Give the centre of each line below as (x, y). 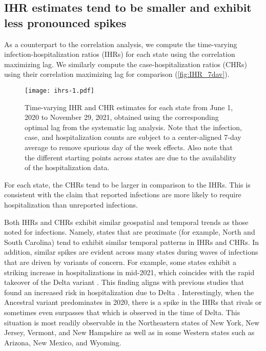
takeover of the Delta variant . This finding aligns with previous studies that (124, 282)
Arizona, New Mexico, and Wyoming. (63, 342)
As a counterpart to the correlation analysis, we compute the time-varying (121, 44)
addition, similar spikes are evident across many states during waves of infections (131, 252)
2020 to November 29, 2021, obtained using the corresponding (122, 117)
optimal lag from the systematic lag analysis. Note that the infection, (133, 127)
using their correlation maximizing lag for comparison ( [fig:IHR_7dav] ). (117, 74)
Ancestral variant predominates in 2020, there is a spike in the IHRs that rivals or (133, 302)
